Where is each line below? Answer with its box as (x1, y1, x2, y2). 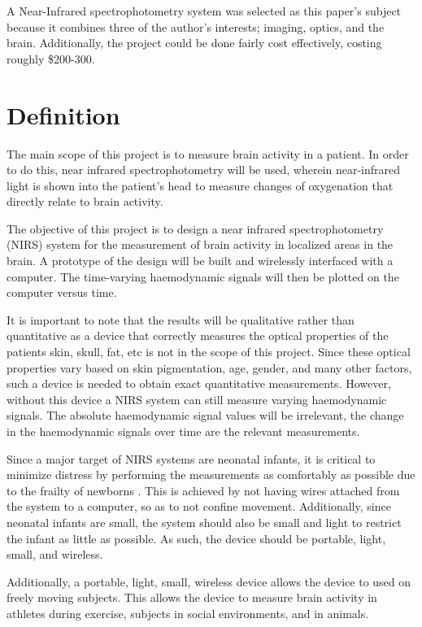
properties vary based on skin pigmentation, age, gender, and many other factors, (7, 359, 412, 376)
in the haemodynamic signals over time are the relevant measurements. (7, 423, 360, 439)
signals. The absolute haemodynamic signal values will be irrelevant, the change (7, 407, 404, 424)
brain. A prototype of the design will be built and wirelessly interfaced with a (7, 252, 394, 269)
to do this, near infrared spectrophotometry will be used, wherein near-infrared (7, 161, 401, 178)
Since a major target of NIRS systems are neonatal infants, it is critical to (7, 450, 376, 467)
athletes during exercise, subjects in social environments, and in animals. (7, 604, 369, 621)
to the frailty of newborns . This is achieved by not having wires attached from (7, 481, 400, 499)
